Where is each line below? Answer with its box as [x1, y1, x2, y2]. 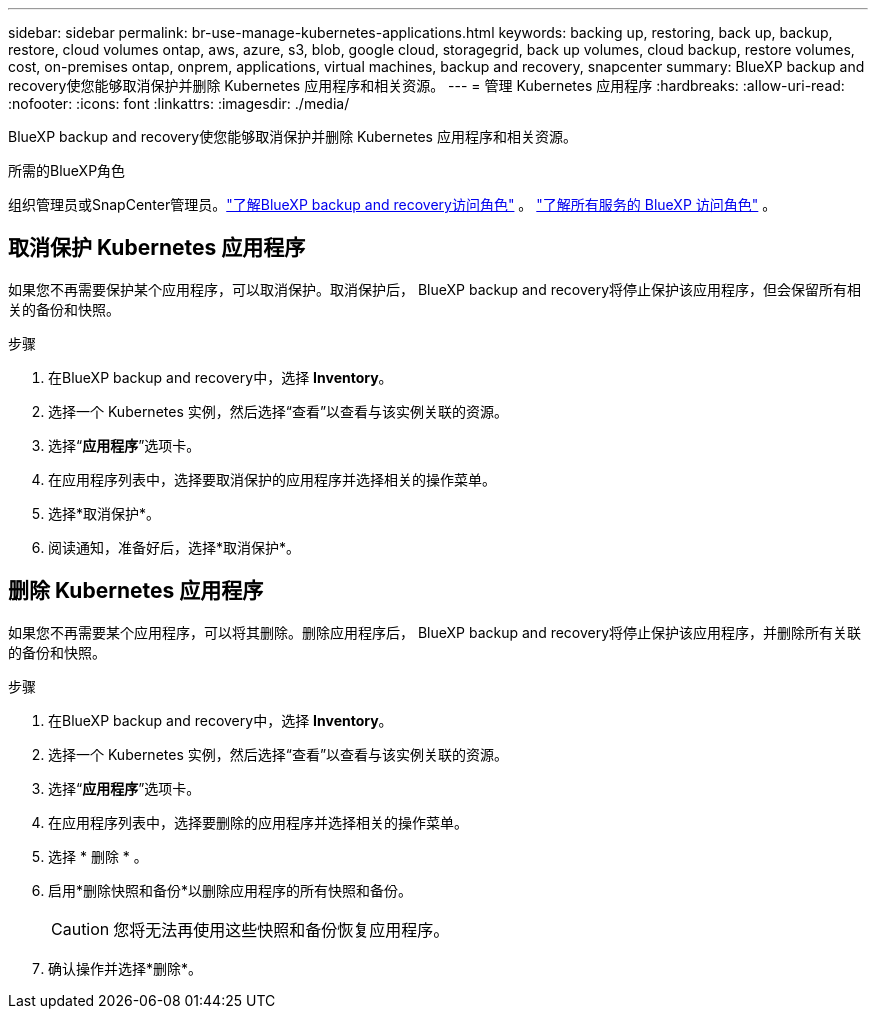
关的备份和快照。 [8, 300, 120, 318]
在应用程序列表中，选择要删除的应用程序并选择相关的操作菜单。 [48, 813, 468, 831]
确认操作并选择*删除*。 [48, 959, 203, 977]
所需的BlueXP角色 [8, 162, 126, 179]
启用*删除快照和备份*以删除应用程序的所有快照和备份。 [48, 881, 413, 899]
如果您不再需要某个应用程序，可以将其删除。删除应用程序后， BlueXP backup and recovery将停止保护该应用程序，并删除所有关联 [8, 623, 862, 641]
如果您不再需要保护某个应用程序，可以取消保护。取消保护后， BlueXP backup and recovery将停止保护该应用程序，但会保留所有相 [8, 280, 862, 298]
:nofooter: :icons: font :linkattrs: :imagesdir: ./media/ [8, 95, 350, 112]
